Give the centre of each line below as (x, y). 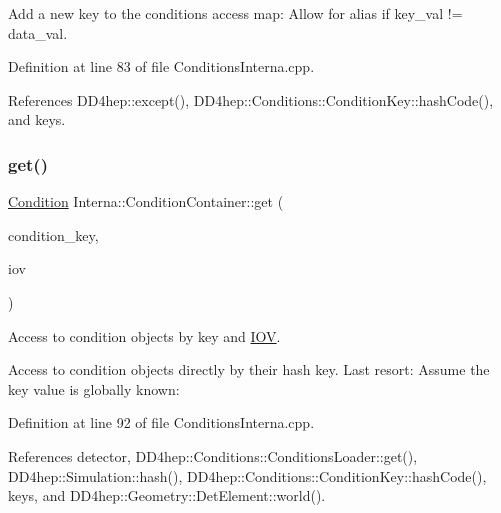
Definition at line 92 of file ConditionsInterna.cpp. (161, 422)
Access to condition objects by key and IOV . (144, 335)
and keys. (37, 119)
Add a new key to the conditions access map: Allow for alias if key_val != (235, 13)
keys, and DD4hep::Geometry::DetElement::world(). (167, 495)
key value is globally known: (94, 388)
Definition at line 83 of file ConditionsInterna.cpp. (161, 66)
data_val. (38, 32)
